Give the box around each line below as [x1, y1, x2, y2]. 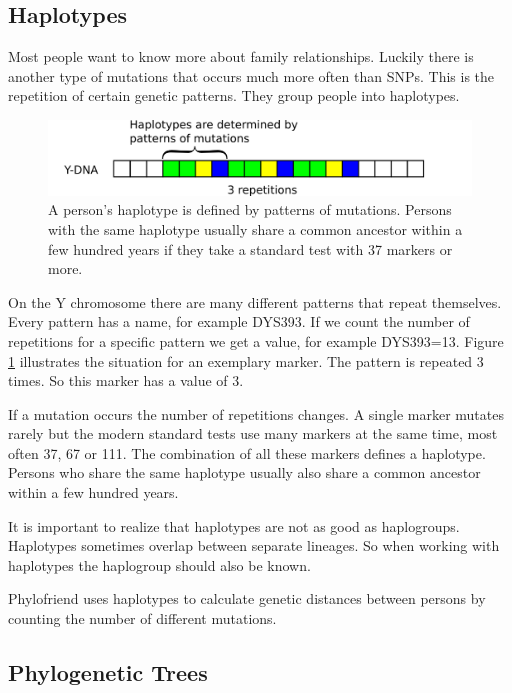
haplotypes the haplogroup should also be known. [8, 554, 311, 575]
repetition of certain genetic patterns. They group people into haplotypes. [8, 85, 460, 106]
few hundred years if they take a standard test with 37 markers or [48, 238, 453, 259]
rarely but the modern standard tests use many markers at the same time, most [8, 423, 498, 444]
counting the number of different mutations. [8, 608, 277, 629]
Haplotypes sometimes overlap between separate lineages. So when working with [8, 535, 500, 556]
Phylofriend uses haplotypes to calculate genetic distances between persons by [8, 588, 486, 609]
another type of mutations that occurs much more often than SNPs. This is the [8, 65, 495, 86]
